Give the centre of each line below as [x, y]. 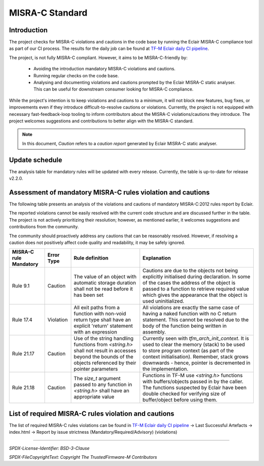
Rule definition [91, 258]
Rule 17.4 [22, 320]
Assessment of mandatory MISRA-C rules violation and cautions [109, 192]
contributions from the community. [44, 227]
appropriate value [94, 397]
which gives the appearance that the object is [195, 295]
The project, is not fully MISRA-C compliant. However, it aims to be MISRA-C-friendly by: [98, 57]
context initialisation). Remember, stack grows [196, 357]
